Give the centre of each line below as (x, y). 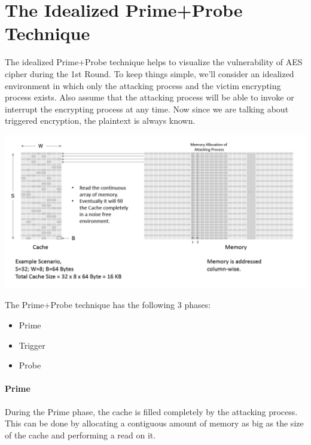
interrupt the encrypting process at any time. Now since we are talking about (147, 109)
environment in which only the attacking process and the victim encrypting (143, 85)
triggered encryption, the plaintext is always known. (100, 121)
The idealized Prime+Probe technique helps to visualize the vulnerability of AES (154, 62)
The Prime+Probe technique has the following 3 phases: (108, 305)
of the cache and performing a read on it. (80, 435)
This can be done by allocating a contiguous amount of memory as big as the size (154, 423)
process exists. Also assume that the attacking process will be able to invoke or (150, 97)
